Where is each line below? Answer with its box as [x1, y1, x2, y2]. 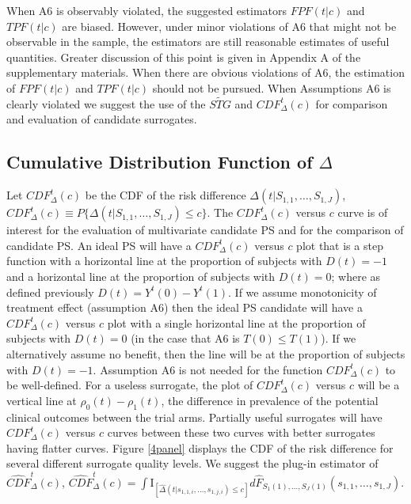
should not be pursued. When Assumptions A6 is [152, 79, 391, 96]
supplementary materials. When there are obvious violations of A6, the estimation [6, 64, 405, 81]
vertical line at [6, 392, 77, 408]
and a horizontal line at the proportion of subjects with [6, 267, 276, 284]
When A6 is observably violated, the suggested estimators [6, 2, 287, 18]
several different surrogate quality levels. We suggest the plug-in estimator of [6, 455, 379, 472]
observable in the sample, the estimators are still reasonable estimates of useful [6, 33, 390, 50]
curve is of [337, 204, 388, 221]
